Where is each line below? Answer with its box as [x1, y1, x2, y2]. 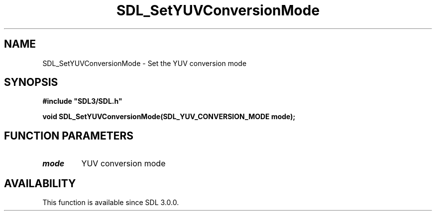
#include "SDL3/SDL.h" [42, 97, 122, 106]
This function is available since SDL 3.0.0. [42, 198, 179, 207]
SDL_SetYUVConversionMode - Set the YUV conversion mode [42, 59, 247, 68]
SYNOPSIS [4, 76, 58, 89]
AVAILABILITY [4, 177, 76, 190]
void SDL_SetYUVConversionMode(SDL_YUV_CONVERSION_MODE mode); [42, 112, 296, 121]
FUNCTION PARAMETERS [4, 129, 133, 142]
